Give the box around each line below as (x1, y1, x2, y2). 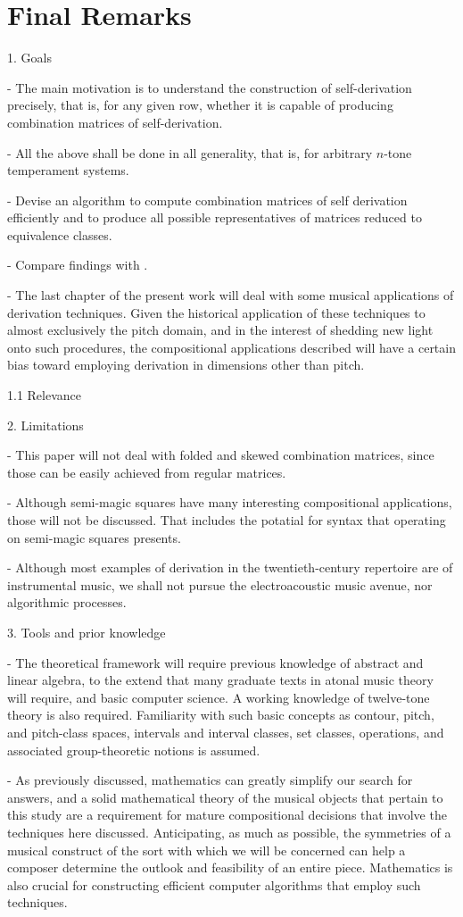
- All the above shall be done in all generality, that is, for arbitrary (7, 143, 373, 162)
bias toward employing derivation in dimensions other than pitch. (7, 355, 365, 374)
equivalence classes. (7, 225, 112, 244)
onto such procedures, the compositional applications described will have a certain (7, 338, 456, 356)
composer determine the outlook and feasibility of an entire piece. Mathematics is (7, 858, 453, 877)
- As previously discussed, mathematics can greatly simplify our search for (7, 771, 413, 789)
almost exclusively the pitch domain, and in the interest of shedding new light (7, 321, 434, 339)
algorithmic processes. (7, 593, 127, 612)
